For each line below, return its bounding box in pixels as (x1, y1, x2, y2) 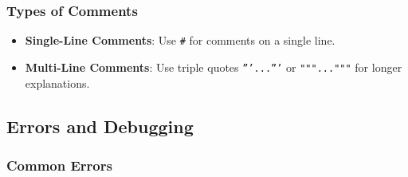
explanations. (25, 74, 90, 91)
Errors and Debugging (6, 113, 194, 138)
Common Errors (6, 155, 112, 175)
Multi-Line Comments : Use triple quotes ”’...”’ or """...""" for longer (25, 58, 402, 75)
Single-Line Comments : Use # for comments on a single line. (25, 32, 335, 49)
